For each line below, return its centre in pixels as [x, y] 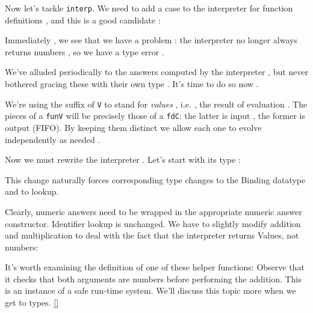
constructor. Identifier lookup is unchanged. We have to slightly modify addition [153, 223]
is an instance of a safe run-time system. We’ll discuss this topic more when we [150, 290]
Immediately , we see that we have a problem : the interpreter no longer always [151, 40]
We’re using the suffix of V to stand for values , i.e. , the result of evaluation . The [156, 104]
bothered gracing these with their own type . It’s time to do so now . [132, 84]
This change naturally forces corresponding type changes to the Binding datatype [155, 179]
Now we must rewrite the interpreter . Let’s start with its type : [123, 160]
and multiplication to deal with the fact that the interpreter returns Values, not [152, 235]
